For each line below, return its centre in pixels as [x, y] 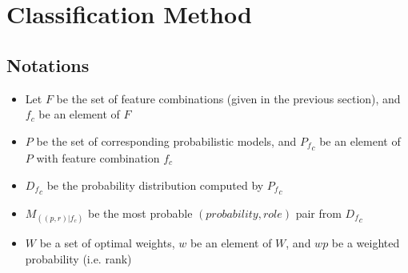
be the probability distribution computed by [155, 185]
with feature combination [98, 158]
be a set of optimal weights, [107, 243]
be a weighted [366, 243]
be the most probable [140, 213]
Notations [48, 64]
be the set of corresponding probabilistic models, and [166, 141]
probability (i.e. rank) [78, 258]
